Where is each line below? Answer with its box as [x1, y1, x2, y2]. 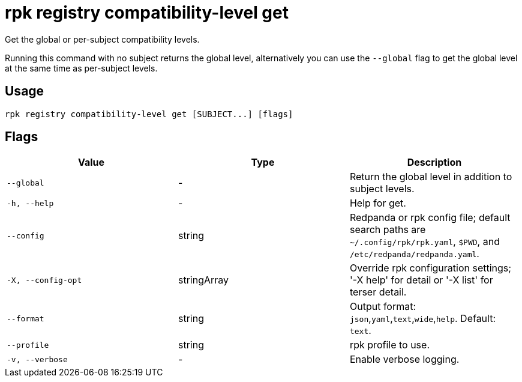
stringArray [178, 274, 229, 286]
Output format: [349, 300, 416, 313]
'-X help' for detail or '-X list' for [349, 274, 493, 286]
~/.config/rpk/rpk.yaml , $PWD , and [349, 235, 500, 248]
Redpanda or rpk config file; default [349, 211, 511, 224]
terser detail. [349, 286, 407, 299]
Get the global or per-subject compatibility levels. [5, 34, 200, 44]
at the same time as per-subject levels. [5, 62, 158, 73]
